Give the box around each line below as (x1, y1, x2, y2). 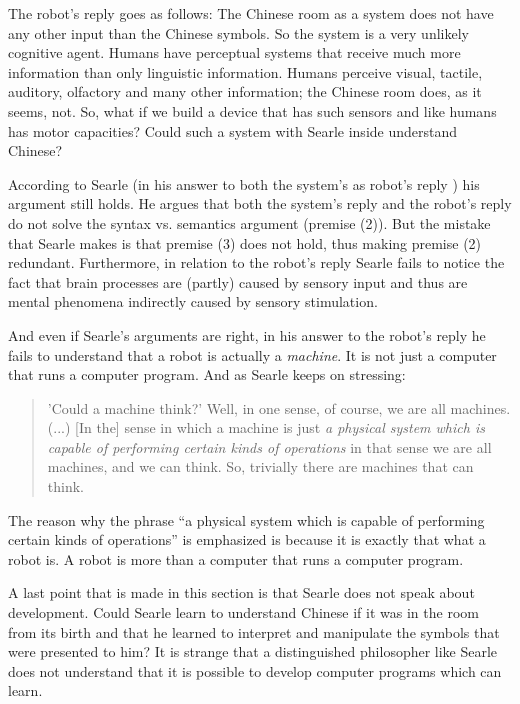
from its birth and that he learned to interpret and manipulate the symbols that (8, 621, 500, 642)
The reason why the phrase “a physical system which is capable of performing (8, 509, 485, 530)
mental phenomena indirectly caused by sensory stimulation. (8, 291, 378, 312)
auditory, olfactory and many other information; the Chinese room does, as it (8, 81, 482, 102)
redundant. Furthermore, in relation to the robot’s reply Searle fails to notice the (8, 252, 505, 273)
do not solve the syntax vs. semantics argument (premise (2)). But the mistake (8, 212, 491, 233)
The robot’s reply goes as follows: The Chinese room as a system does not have (8, 3, 494, 23)
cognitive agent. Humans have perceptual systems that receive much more (8, 42, 461, 63)
